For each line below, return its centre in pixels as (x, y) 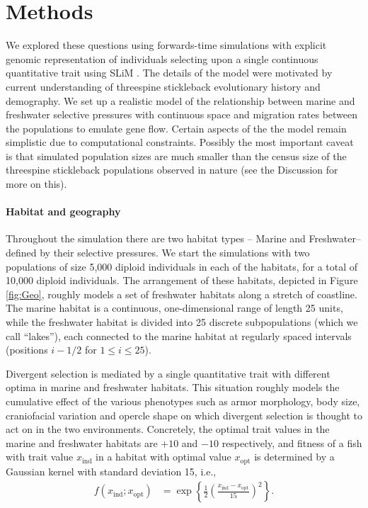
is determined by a (294, 457)
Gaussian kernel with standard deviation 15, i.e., (111, 471)
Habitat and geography (63, 211)
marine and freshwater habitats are (82, 442)
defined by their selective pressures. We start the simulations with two (158, 253)
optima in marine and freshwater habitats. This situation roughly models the (173, 387)
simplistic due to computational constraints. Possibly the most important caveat (180, 142)
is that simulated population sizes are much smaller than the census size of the (176, 156)
